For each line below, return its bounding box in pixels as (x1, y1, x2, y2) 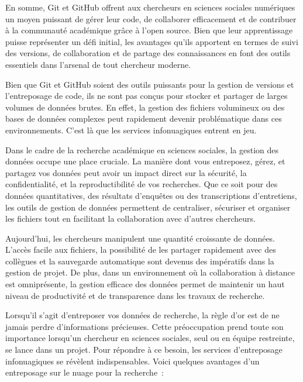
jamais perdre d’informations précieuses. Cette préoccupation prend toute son (5, 320, 284, 332)
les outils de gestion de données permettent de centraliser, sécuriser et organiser (5, 201, 291, 213)
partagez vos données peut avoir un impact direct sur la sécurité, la (5, 166, 247, 178)
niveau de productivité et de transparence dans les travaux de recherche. (5, 289, 265, 301)
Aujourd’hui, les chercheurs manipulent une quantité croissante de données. (5, 232, 276, 244)
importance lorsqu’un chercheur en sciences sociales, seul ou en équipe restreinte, (5, 332, 295, 344)
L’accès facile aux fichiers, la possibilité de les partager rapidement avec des (5, 243, 276, 256)
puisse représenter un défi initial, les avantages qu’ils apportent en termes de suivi (5, 35, 298, 47)
